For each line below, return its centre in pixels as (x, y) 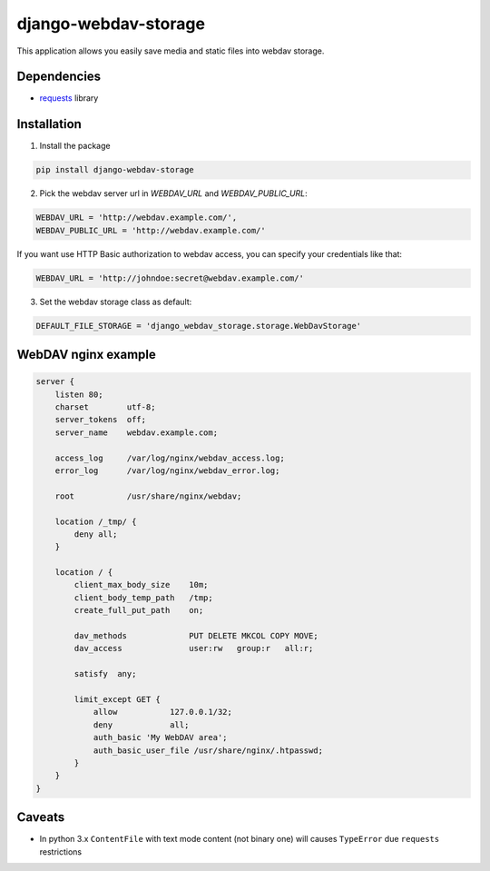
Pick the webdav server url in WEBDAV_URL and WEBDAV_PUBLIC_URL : (173, 193)
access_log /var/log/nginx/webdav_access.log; (170, 458)
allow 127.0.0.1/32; (163, 712)
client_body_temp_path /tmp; (143, 598)
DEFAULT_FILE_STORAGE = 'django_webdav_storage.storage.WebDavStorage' (199, 326)
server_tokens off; (101, 420)
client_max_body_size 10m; (141, 585)
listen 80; (79, 394)
